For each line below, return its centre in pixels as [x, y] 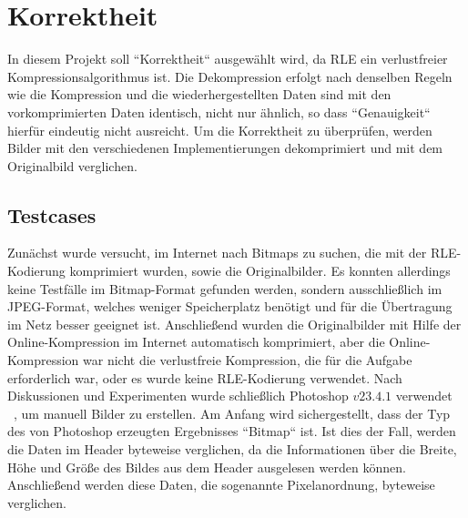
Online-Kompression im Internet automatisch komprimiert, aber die [196, 342]
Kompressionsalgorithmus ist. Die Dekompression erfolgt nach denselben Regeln [230, 76]
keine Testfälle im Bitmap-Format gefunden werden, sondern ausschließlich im [225, 288]
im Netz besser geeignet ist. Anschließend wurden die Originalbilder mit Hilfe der [234, 324]
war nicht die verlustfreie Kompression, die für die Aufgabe [248, 360]
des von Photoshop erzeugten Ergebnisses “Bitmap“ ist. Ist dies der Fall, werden [232, 431]
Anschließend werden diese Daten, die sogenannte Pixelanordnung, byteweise [221, 485]
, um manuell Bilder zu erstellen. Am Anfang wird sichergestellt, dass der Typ [232, 413]
